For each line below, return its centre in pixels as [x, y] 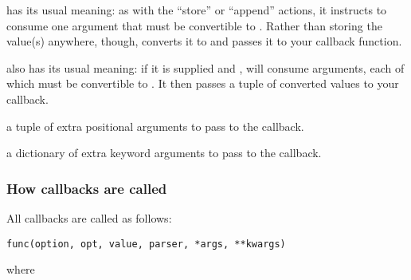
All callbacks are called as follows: [89, 217]
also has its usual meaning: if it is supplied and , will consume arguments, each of [205, 67]
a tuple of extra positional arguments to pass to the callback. [155, 126]
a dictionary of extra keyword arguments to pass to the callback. [164, 153]
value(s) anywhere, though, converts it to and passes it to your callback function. [204, 41]
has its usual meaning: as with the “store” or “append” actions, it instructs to [197, 10]
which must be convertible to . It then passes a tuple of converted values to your [203, 83]
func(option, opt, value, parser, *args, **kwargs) [146, 244]
